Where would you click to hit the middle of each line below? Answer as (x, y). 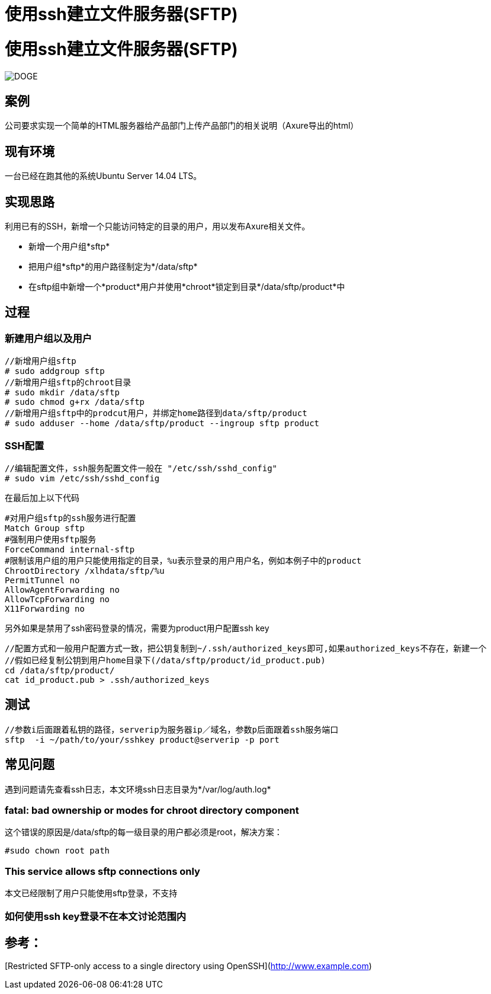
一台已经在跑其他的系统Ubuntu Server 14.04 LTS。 (103, 176)
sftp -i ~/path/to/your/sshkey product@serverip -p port (142, 739)
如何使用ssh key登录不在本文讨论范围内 (96, 916)
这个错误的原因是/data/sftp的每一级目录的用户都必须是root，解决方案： (144, 832)
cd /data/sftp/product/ (60, 670)
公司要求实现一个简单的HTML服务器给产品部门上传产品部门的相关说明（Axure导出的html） (182, 126)
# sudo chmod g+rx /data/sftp (75, 402)
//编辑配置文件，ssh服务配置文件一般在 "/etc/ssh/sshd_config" (141, 468)
